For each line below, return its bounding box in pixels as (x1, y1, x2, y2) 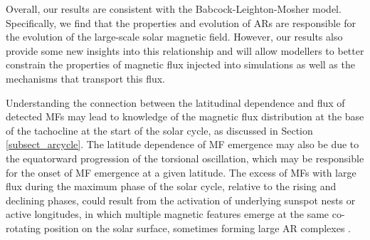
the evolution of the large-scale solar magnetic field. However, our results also (6, 29, 343, 44)
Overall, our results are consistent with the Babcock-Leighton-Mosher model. (6, 1, 342, 16)
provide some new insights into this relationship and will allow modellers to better (6, 43, 364, 58)
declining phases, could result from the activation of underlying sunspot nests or (6, 192, 356, 207)
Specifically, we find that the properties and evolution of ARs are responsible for (6, 15, 356, 30)
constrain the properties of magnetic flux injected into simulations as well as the (6, 57, 355, 72)
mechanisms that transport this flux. (6, 71, 166, 85)
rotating (6, 220, 41, 235)
